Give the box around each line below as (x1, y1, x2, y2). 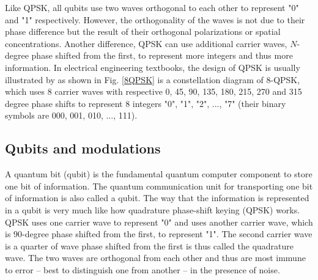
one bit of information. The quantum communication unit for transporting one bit (5, 179, 313, 192)
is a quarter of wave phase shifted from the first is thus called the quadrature (5, 239, 294, 252)
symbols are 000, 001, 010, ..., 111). (5, 109, 138, 122)
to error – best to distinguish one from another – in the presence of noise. (5, 263, 280, 276)
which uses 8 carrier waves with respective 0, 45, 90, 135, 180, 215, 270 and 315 (5, 85, 302, 98)
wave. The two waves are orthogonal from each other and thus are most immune (5, 251, 306, 264)
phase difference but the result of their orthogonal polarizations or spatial (5, 25, 281, 38)
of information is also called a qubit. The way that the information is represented (5, 191, 309, 204)
